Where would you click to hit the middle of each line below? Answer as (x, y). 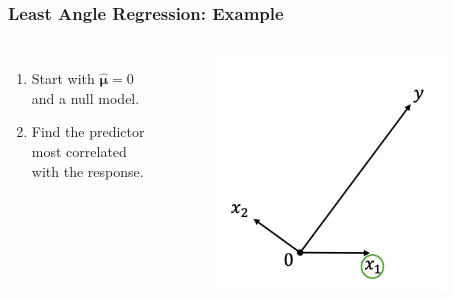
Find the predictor (88, 131)
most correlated (79, 151)
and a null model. (85, 97)
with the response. (87, 170)
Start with (63, 78)
